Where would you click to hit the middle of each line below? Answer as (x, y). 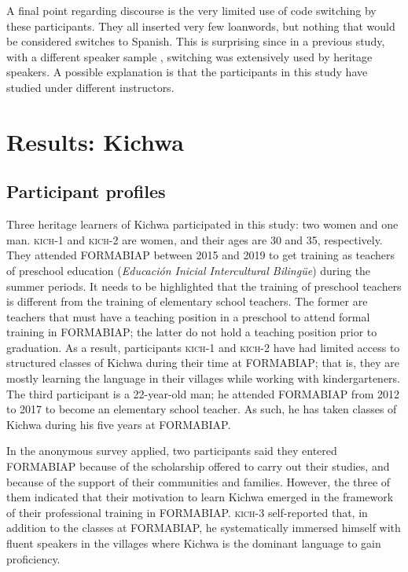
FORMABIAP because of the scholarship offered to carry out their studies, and (198, 466)
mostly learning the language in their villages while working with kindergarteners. (204, 378)
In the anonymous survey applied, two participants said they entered (172, 451)
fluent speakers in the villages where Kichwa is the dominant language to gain (194, 543)
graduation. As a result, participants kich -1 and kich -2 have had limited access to (203, 347)
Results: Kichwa (95, 141)
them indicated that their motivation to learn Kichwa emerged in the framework (200, 497)
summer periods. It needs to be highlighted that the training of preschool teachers (204, 286)
